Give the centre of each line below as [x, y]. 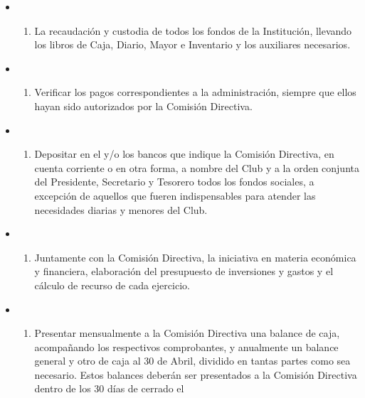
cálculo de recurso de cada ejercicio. [112, 285]
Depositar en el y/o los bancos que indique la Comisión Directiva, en [184, 154]
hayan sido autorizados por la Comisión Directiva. [143, 106]
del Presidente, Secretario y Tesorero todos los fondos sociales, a [174, 182]
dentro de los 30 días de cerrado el [109, 388]
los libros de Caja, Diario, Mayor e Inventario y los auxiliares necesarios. [192, 44]
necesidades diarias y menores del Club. [121, 209]
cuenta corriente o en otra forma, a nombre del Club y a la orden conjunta [197, 167]
